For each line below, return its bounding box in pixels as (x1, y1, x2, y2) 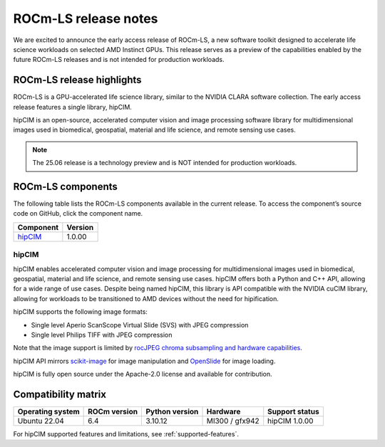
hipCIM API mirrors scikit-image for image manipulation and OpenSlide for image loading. (13, 357, 276, 365)
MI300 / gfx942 (206, 416, 260, 426)
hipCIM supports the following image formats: (13, 307, 148, 316)
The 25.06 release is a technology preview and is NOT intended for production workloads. (32, 159, 297, 167)
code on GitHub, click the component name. (13, 209, 143, 218)
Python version (145, 406, 199, 416)
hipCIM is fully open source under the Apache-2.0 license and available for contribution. (13, 370, 272, 379)
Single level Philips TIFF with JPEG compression (31, 330, 173, 339)
